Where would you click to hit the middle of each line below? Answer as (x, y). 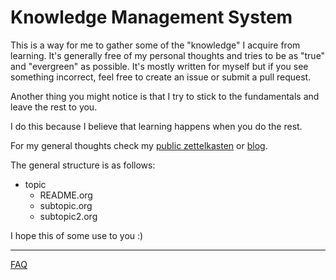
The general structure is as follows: (83, 165)
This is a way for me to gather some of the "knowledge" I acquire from (155, 45)
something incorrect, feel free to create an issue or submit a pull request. (161, 77)
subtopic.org (66, 205)
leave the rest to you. (54, 107)
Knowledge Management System (151, 17)
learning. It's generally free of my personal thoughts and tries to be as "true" (168, 55)
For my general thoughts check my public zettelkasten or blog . (139, 145)
